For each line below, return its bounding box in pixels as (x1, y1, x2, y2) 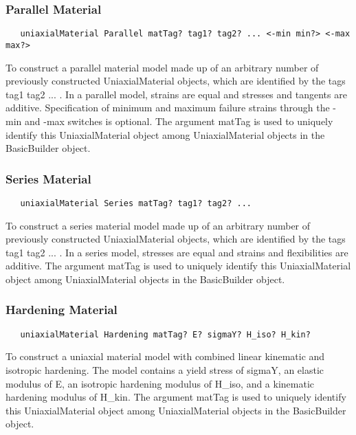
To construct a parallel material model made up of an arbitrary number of (5, 60, 319, 74)
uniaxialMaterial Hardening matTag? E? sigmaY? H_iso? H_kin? (20, 329, 311, 339)
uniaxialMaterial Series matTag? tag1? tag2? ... (20, 198, 252, 208)
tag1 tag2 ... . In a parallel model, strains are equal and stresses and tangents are (5, 87, 347, 101)
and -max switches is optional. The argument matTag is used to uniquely (24, 113, 333, 128)
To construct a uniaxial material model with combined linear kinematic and (5, 349, 325, 364)
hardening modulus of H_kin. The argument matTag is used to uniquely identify (5, 390, 346, 404)
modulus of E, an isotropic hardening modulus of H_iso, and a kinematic (5, 376, 315, 390)
